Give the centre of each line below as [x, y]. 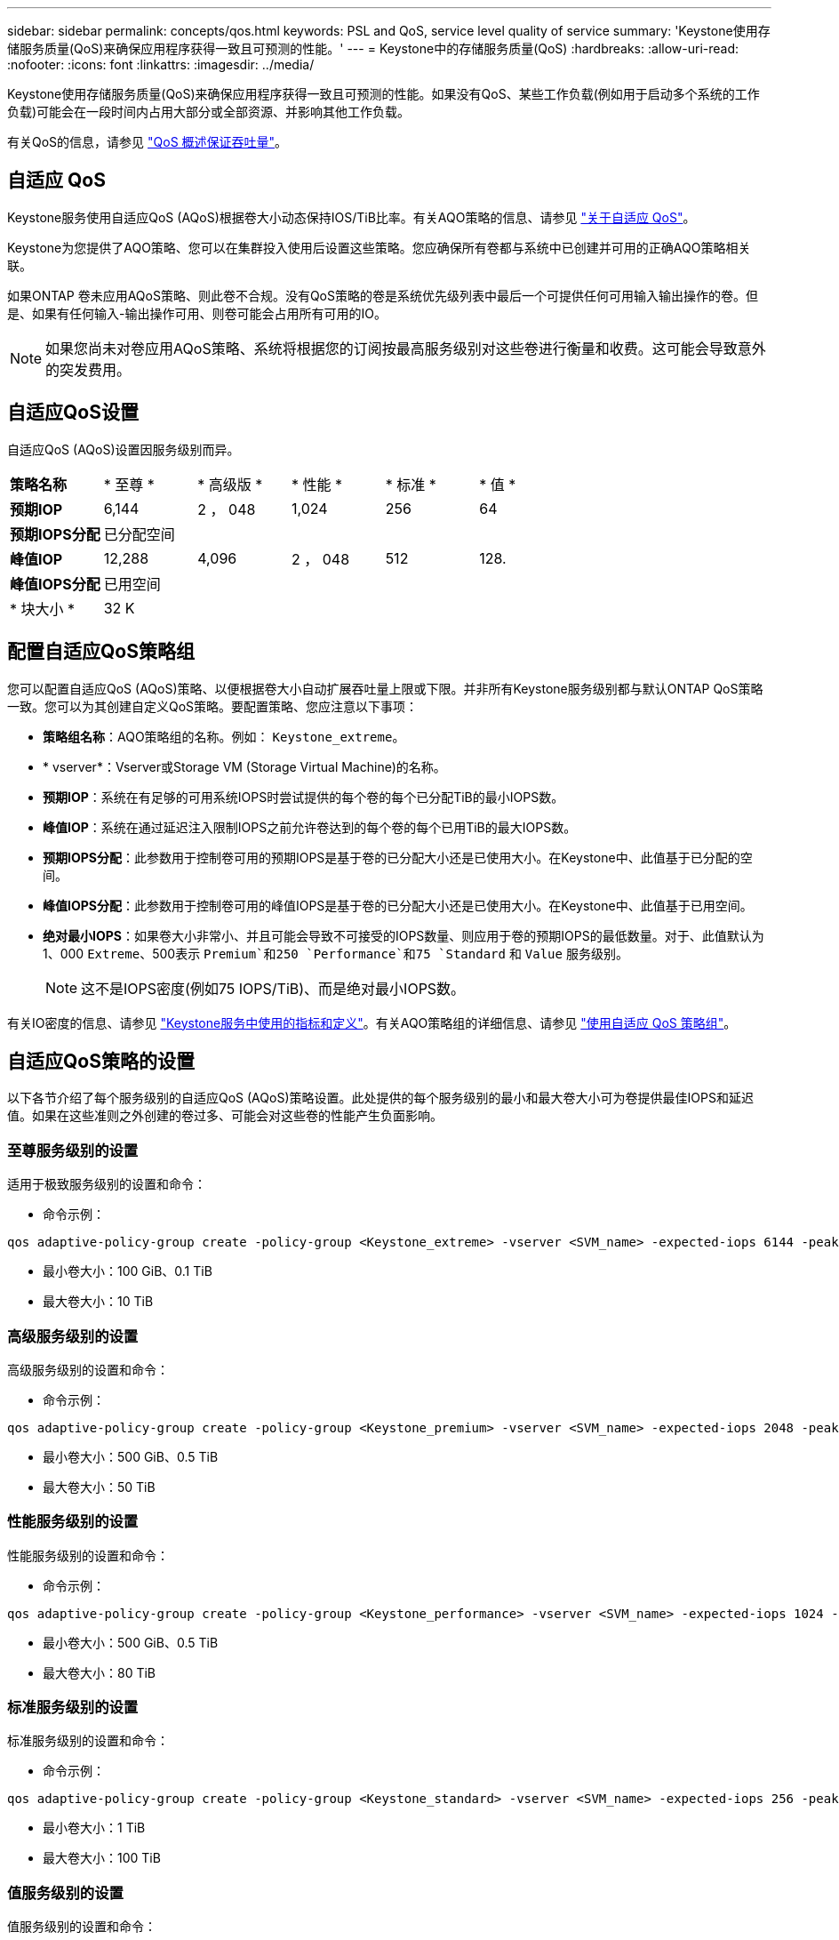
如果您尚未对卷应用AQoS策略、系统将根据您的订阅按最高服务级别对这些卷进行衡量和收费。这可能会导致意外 [406, 348]
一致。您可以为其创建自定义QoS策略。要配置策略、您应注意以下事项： [213, 706]
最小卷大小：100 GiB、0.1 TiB [128, 1271]
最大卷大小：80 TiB [100, 1672]
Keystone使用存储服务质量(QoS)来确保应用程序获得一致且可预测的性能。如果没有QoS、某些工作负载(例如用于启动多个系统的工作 [384, 94]
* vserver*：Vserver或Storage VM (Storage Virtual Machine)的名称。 [244, 766]
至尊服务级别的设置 [73, 1150]
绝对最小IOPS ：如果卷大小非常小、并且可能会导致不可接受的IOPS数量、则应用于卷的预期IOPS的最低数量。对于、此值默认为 [404, 935]
